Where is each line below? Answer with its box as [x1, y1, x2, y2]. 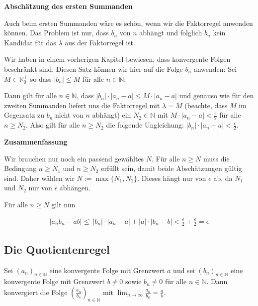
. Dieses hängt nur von [137, 172, 206, 183]
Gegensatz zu [4, 110, 45, 120]
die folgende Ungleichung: [106, 120, 184, 130]
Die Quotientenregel [4, 241, 110, 257]
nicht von [55, 110, 84, 120]
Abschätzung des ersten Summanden [4, 1, 133, 11]
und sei [173, 265, 195, 275]
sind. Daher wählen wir [4, 172, 75, 183]
